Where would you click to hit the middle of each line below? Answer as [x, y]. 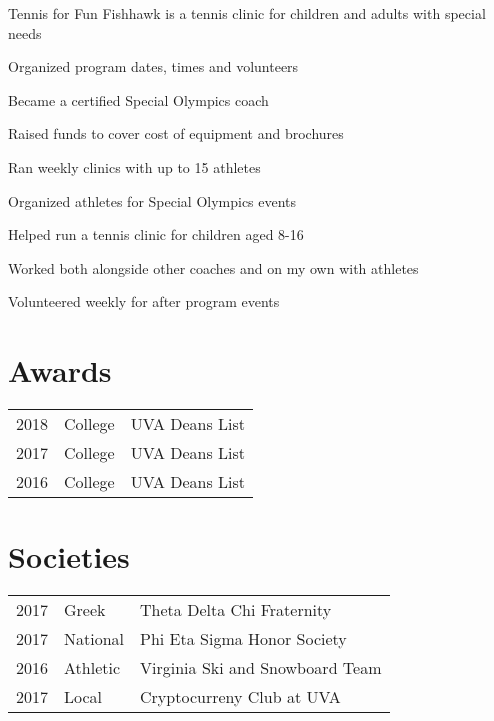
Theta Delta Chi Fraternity [236, 610]
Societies [69, 556]
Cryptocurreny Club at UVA [240, 697]
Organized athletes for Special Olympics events [152, 200]
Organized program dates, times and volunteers [153, 66]
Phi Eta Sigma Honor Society [243, 639]
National [94, 639]
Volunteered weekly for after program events [144, 301]
